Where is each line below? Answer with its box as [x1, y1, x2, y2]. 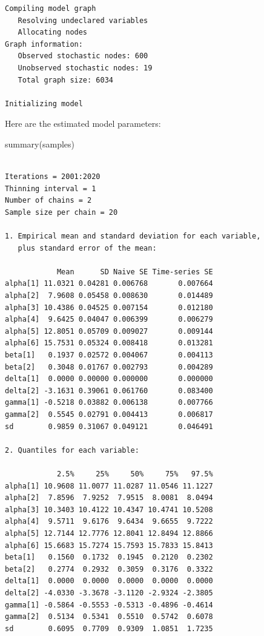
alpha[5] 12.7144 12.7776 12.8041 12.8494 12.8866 [5, 529, 213, 538]
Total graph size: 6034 [18, 75, 113, 84]
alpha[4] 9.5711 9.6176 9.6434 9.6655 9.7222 [5, 517, 213, 526]
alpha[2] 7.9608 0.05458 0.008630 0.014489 [5, 291, 213, 300]
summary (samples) [5, 137, 74, 150]
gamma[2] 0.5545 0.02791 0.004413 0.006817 [5, 410, 213, 419]
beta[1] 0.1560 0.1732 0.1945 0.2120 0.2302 [5, 553, 213, 562]
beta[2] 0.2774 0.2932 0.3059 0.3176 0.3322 [5, 564, 213, 573]
